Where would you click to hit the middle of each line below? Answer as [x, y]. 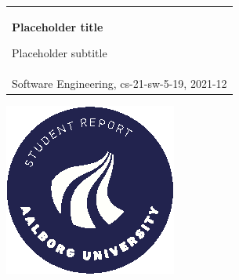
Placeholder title [58, 26]
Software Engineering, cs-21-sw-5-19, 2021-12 [119, 84]
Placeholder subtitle [60, 53]
